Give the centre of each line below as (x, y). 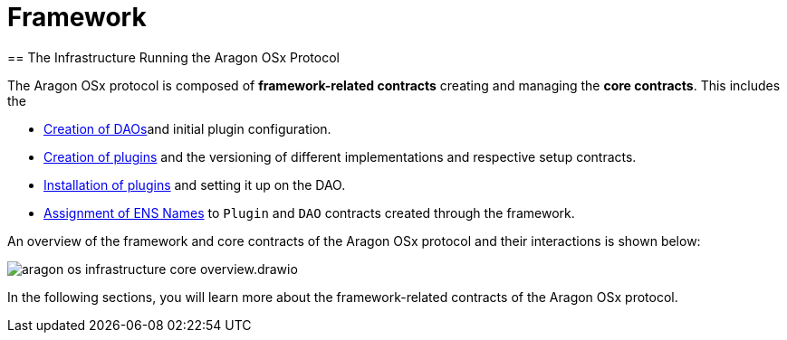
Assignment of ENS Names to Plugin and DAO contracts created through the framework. (309, 212)
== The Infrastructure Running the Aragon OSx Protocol (173, 57)
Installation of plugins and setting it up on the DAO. (195, 184)
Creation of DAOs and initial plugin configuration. (187, 128)
